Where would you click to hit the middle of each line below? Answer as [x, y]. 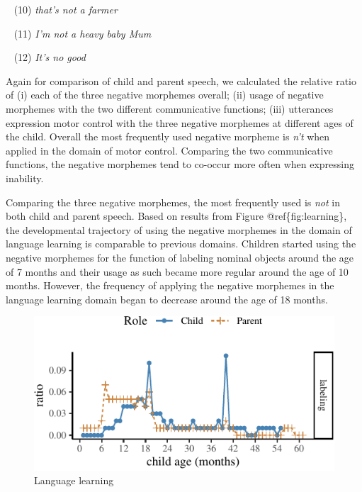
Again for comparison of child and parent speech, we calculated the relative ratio [181, 80]
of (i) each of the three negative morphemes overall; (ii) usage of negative [165, 95]
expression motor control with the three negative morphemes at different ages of [180, 122]
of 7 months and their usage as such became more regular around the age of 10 [177, 271]
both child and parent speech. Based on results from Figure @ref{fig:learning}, [176, 216]
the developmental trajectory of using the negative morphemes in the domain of [179, 229]
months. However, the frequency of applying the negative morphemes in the [170, 285]
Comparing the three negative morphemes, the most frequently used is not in [173, 202]
